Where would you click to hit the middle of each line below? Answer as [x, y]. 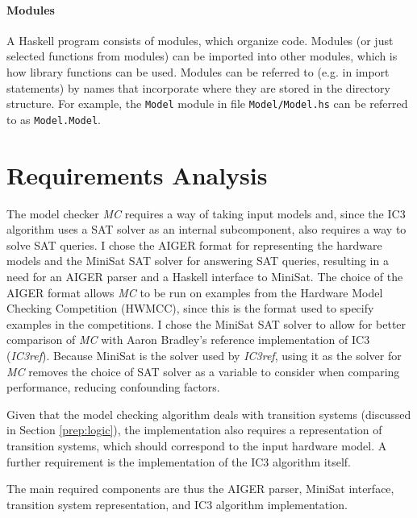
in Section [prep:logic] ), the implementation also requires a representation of [194, 430]
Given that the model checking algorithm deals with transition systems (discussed [209, 414]
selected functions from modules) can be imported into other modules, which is [202, 56]
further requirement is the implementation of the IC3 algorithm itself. [179, 461]
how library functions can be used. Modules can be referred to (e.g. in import [198, 71]
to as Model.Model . [54, 119]
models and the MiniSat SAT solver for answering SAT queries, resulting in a [198, 261]
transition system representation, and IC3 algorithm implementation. [177, 504]
